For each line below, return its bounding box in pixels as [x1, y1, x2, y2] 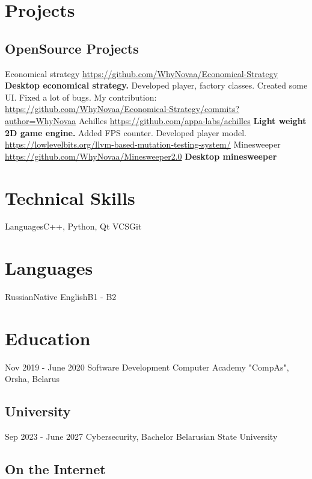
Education [5, 325, 91, 350]
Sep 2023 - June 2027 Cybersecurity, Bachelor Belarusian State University [5, 430, 278, 443]
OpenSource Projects [5, 39, 139, 57]
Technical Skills [5, 185, 135, 210]
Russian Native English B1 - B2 [5, 290, 117, 303]
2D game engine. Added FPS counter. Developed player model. [5, 126, 246, 139]
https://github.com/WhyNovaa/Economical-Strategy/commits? [5, 102, 240, 115]
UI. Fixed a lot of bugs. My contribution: [5, 90, 157, 103]
